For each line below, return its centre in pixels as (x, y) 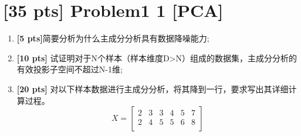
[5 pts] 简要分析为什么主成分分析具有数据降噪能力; (113, 38)
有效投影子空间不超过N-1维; (70, 69)
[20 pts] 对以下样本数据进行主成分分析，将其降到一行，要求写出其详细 (153, 88)
